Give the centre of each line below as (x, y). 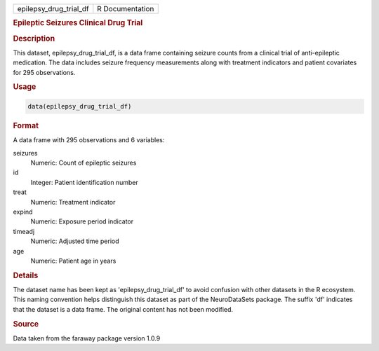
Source (26, 324)
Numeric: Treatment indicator (73, 202)
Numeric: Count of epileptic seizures (84, 163)
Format (26, 125)
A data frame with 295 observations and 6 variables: (89, 140)
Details (26, 275)
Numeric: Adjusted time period (75, 241)
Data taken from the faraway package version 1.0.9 (87, 338)
